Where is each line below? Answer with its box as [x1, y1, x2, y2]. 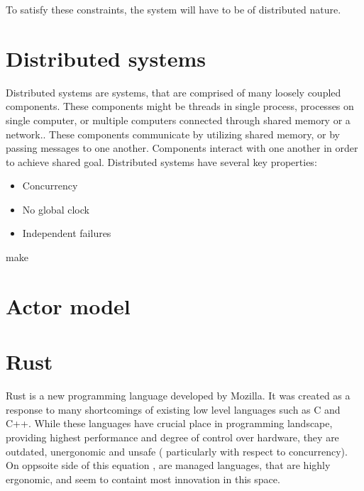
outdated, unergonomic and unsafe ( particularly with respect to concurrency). [6, 443, 348, 458]
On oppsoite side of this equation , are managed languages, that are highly [6, 458, 331, 473]
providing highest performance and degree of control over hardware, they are [6, 429, 339, 444]
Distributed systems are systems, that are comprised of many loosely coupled [6, 84, 341, 99]
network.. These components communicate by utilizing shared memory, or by [6, 126, 340, 141]
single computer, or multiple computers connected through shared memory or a [6, 112, 351, 127]
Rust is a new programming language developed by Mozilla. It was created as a [6, 388, 351, 403]
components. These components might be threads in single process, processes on [6, 99, 354, 114]
